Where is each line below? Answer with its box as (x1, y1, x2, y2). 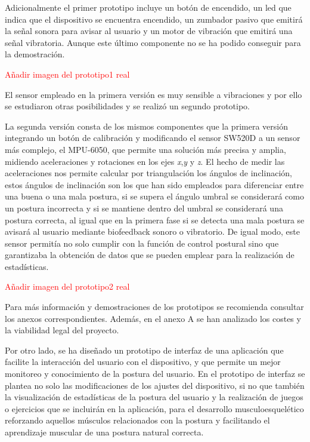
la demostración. (5, 48, 65, 60)
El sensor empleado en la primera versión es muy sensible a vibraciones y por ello (5, 88, 302, 100)
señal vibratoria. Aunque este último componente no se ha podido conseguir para (5, 36, 301, 48)
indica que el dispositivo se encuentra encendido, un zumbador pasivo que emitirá (5, 13, 303, 25)
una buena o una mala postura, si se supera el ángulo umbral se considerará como (5, 190, 304, 202)
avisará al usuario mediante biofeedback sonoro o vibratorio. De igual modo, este (5, 225, 300, 238)
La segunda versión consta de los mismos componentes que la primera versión (5, 119, 288, 132)
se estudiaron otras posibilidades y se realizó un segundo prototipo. (5, 100, 250, 112)
